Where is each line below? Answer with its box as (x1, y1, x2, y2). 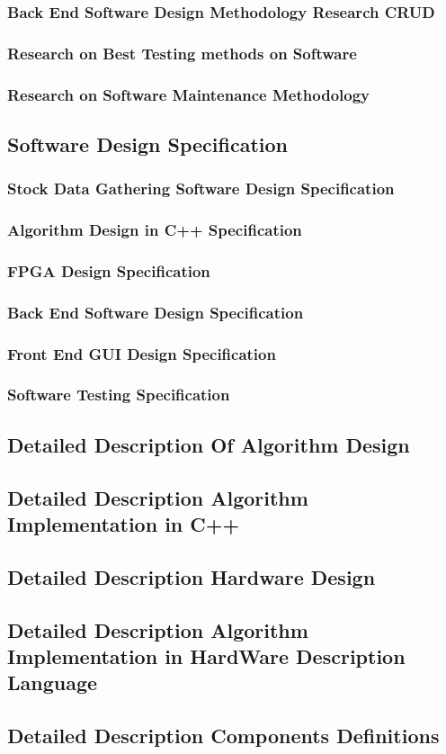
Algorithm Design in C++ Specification (7, 219, 302, 241)
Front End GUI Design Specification (7, 342, 276, 364)
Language (7, 669, 98, 696)
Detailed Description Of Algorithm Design (7, 430, 410, 458)
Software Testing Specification (7, 383, 230, 406)
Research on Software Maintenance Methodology (7, 83, 370, 105)
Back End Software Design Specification (7, 301, 304, 323)
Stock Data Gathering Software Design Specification (7, 177, 395, 200)
